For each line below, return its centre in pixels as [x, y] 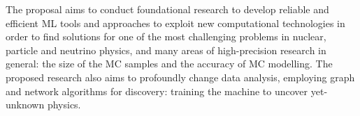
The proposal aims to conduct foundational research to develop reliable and [167, 9]
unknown [25, 105]
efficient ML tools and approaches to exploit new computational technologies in [175, 23]
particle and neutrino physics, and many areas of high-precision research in [166, 50]
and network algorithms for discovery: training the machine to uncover [157, 91]
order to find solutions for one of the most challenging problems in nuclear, [166, 36]
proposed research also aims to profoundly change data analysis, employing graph [180, 77]
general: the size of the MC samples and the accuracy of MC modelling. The [169, 64]
